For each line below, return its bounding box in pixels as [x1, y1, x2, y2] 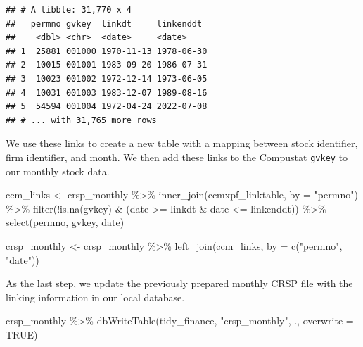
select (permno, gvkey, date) [6, 215, 125, 229]
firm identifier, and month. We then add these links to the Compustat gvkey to [6, 149, 348, 164]
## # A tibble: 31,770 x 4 [6, 5, 132, 15]
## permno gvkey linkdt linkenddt [6, 18, 203, 29]
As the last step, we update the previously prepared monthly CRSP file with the [6, 276, 353, 291]
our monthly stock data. [6, 163, 110, 178]
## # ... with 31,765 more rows [6, 115, 157, 125]
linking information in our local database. [6, 289, 185, 304]
